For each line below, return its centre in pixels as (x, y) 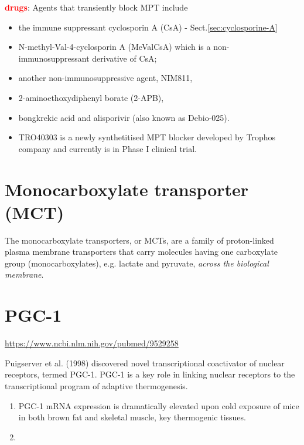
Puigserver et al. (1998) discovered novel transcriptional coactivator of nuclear (145, 363)
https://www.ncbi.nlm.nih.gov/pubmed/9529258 (92, 343)
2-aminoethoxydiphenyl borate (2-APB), (91, 97)
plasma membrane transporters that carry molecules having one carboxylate (141, 252)
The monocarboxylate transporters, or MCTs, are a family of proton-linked (139, 240)
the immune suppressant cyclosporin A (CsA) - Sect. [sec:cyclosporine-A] (148, 27)
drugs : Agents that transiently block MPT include (96, 7)
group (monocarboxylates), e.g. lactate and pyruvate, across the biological (137, 263)
